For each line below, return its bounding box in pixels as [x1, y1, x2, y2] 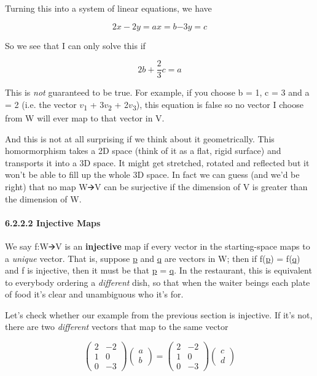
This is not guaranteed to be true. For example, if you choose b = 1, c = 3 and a [5, 86, 310, 99]
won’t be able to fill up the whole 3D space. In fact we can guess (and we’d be [5, 168, 300, 181]
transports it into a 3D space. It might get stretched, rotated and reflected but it [5, 156, 310, 169]
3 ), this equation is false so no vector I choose [132, 98, 303, 112]
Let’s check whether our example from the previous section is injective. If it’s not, [5, 308, 313, 321]
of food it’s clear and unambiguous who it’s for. [5, 288, 184, 301]
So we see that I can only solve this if [5, 39, 146, 52]
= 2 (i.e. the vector [5, 98, 77, 110]
